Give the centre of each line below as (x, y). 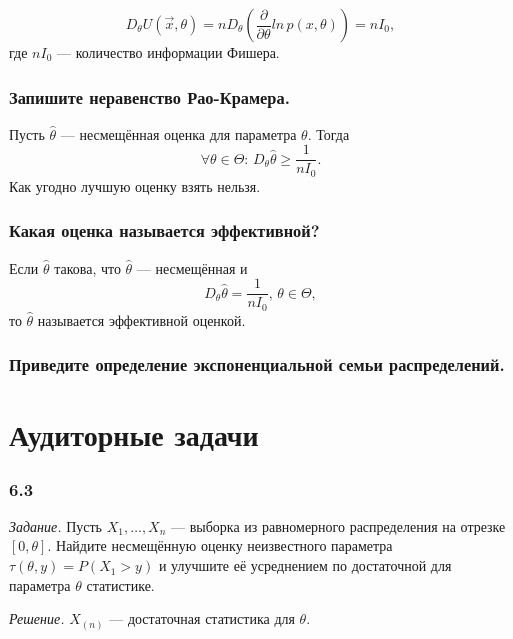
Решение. (37, 618)
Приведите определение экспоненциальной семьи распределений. (257, 364)
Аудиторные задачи (134, 434)
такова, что (87, 267)
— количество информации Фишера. (168, 52)
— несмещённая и (192, 267)
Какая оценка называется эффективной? (164, 230)
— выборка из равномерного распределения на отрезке (338, 525)
